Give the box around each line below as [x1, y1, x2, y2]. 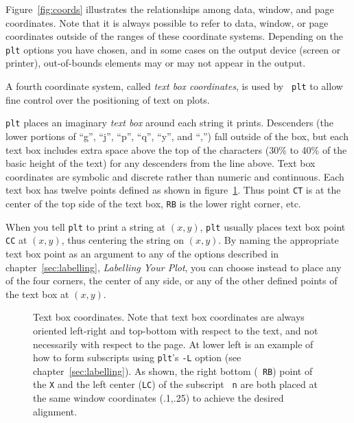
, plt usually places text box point [200, 219, 346, 233]
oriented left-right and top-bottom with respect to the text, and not [33, 323, 318, 337]
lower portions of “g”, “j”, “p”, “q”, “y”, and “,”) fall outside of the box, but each [5, 128, 349, 143]
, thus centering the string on [61, 233, 185, 247]
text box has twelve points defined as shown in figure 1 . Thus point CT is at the [5, 183, 341, 197]
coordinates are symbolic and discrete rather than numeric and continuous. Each [5, 169, 344, 183]
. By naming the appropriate [218, 233, 339, 247]
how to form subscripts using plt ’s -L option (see [33, 350, 241, 365]
